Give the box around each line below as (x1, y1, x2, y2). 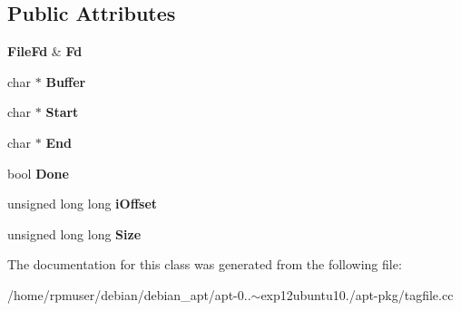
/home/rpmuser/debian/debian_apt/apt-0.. (7, 285, 251, 304)
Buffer (45, 72, 86, 91)
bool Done (7, 163, 69, 182)
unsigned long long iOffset (7, 194, 158, 213)
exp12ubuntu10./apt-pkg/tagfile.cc (260, 285, 454, 304)
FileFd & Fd (7, 42, 83, 61)
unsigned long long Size (7, 224, 142, 243)
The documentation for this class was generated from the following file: (7, 255, 402, 274)
